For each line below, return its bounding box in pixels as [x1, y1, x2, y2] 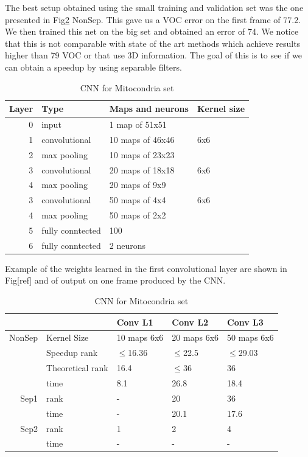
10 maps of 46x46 [109, 133, 175, 145]
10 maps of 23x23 [109, 148, 175, 161]
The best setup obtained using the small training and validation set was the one [5, 1, 304, 13]
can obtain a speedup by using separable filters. [5, 60, 182, 73]
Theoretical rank [46, 361, 108, 374]
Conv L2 [172, 315, 209, 328]
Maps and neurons [109, 102, 189, 115]
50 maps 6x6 [227, 331, 274, 344]
